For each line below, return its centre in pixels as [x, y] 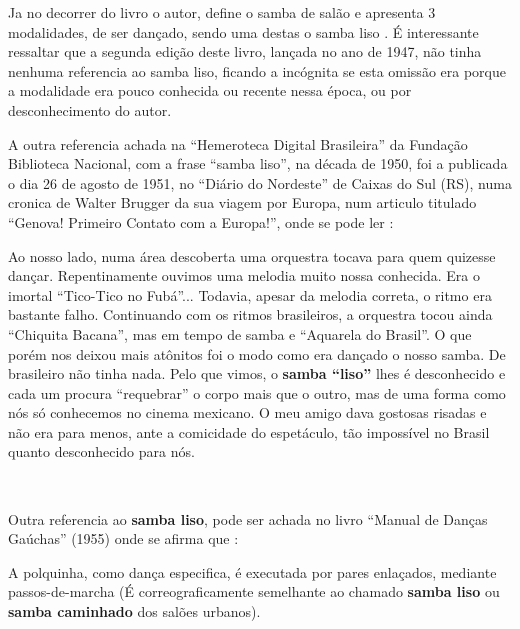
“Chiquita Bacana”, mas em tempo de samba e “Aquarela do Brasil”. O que [240, 333]
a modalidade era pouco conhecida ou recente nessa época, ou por [210, 90]
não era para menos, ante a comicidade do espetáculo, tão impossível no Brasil [249, 431]
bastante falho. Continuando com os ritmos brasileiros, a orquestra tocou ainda [250, 314]
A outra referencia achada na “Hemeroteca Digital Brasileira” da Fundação [238, 143]
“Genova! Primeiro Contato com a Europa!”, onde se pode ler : [201, 221]
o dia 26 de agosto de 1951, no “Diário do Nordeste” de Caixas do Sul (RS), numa [260, 182]
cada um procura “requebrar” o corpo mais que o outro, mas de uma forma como [257, 392]
